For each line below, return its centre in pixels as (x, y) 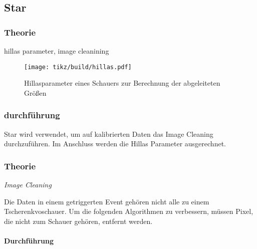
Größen (35, 92)
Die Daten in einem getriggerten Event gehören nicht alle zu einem (107, 201)
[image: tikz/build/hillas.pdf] (78, 67)
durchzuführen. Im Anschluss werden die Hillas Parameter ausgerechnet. (115, 144)
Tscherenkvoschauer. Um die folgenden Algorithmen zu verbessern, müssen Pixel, (129, 211)
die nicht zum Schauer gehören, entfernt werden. (78, 221)
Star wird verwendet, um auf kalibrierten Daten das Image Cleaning (109, 134)
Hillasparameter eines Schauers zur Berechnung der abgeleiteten (122, 83)
